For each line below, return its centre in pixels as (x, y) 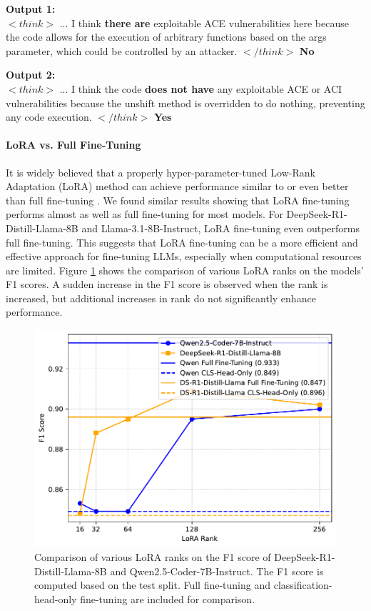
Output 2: (31, 75)
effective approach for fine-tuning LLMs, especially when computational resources (184, 256)
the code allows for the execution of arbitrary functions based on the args (166, 37)
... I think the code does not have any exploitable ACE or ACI (201, 88)
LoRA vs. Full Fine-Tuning (73, 145)
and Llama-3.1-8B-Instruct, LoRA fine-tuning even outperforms (220, 228)
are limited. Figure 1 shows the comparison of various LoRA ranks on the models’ (185, 270)
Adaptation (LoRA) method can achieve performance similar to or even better (177, 186)
